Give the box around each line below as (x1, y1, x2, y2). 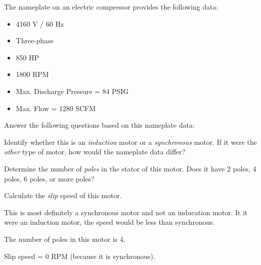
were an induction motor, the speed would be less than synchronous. (4, 217, 215, 227)
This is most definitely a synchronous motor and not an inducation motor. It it (4, 207, 248, 217)
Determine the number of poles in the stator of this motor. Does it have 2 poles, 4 (4, 163, 256, 173)
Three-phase (16, 35, 54, 46)
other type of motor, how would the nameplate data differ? (4, 146, 186, 157)
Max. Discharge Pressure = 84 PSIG (16, 85, 129, 96)
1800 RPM (16, 69, 49, 79)
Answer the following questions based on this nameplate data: (4, 120, 195, 130)
